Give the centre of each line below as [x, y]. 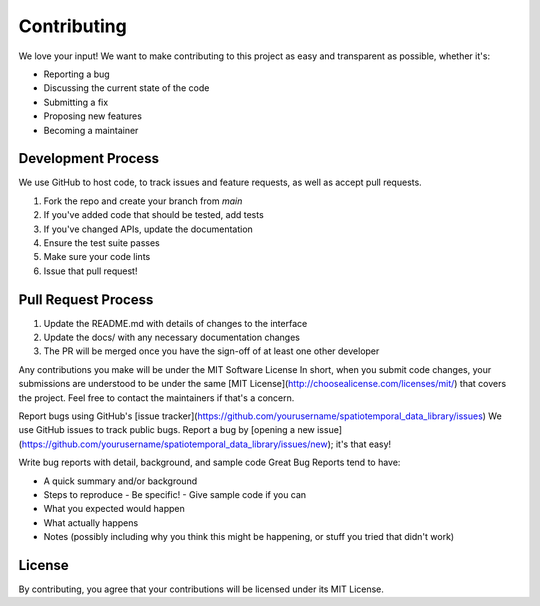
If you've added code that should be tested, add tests [153, 215]
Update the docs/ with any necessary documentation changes [171, 337]
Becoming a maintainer [91, 130]
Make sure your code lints [97, 257]
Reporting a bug [76, 74]
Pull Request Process [86, 299]
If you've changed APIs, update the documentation [148, 229]
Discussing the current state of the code [126, 88]
